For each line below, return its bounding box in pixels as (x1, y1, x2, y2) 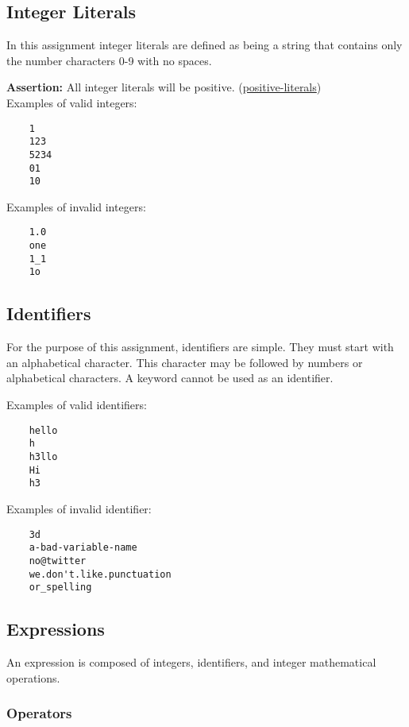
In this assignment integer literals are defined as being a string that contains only (6, 37, 403, 53)
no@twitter (29, 555, 87, 567)
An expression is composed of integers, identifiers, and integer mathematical (6, 654, 376, 671)
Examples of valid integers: (6, 94, 137, 110)
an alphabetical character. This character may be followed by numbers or (6, 354, 363, 370)
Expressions (6, 617, 105, 641)
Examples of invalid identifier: (6, 500, 152, 516)
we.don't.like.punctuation (29, 568, 172, 580)
